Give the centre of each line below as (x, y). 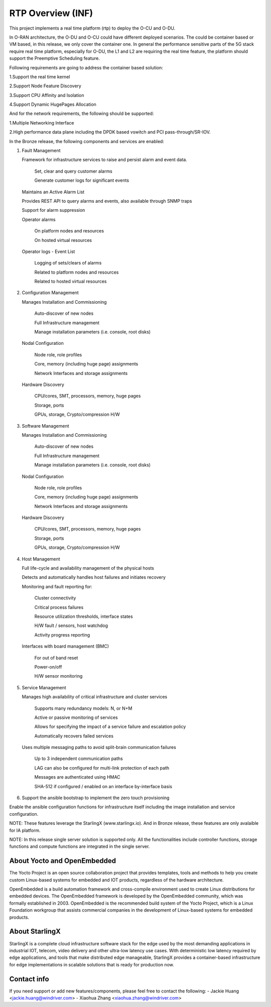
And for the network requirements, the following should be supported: (82, 113)
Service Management (44, 687)
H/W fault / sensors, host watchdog (71, 625)
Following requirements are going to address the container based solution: (86, 67)
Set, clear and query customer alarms (73, 171)
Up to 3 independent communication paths (79, 759)
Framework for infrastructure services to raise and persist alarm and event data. (105, 160)
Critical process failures (59, 607)
